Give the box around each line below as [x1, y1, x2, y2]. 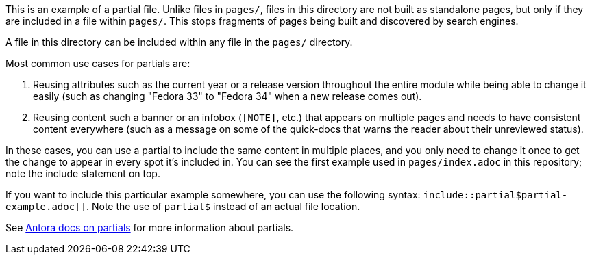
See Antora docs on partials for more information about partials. [5, 222, 294, 233]
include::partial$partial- [423, 190, 568, 200]
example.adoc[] [5, 201, 87, 212]
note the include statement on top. [5, 168, 160, 179]
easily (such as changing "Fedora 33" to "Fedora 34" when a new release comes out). [33, 90, 422, 102]
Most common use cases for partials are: [5, 57, 190, 69]
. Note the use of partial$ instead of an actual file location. [86, 200, 360, 212]
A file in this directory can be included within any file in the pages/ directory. [5, 36, 353, 48]
